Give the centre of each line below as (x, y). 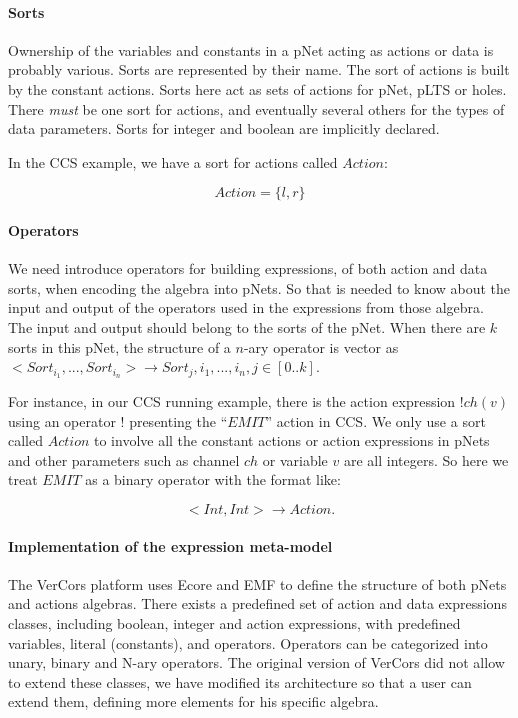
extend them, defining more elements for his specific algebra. (193, 701)
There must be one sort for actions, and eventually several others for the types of (256, 108)
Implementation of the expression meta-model (170, 545)
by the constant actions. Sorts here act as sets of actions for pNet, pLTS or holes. (257, 88)
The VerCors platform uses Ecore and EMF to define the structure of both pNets (257, 583)
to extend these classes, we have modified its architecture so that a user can (240, 681)
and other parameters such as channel (124, 459)
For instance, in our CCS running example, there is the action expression (232, 400)
